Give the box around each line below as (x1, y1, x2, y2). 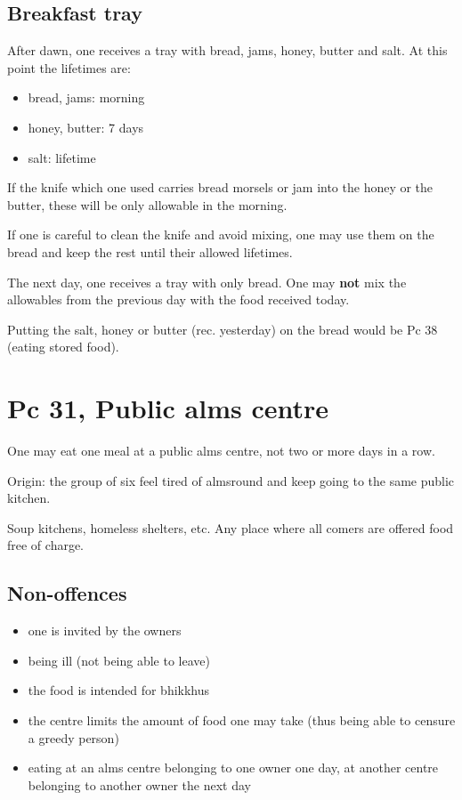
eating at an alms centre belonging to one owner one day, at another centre (28, 758, 439, 777)
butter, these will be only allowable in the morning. (7, 195, 288, 214)
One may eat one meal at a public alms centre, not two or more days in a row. (7, 441, 435, 460)
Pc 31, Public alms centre (7, 390, 329, 426)
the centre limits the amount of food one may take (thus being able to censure (28, 711, 456, 729)
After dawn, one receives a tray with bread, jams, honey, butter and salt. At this (7, 41, 448, 60)
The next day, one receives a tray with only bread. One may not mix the (7, 272, 407, 291)
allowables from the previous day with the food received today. (7, 290, 350, 309)
